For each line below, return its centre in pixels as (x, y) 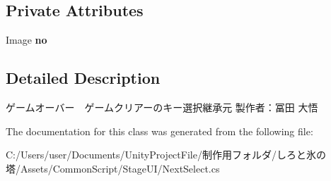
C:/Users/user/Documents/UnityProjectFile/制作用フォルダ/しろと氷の (166, 155)
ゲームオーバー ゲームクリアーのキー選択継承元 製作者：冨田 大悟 (162, 107)
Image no (27, 40)
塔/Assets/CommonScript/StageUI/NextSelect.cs (113, 168)
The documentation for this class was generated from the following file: (159, 131)
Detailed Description (83, 78)
